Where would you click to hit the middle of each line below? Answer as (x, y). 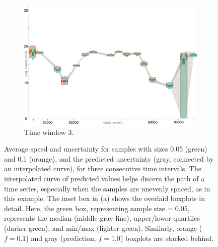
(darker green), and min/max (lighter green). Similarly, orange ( (103, 228)
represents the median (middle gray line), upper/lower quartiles (102, 218)
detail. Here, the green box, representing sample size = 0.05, (97, 208)
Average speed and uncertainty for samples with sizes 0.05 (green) (106, 149)
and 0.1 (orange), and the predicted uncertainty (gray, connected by (109, 158)
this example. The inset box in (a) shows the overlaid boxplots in (105, 198)
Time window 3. (49, 132)
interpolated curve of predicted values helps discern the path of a (104, 179)
